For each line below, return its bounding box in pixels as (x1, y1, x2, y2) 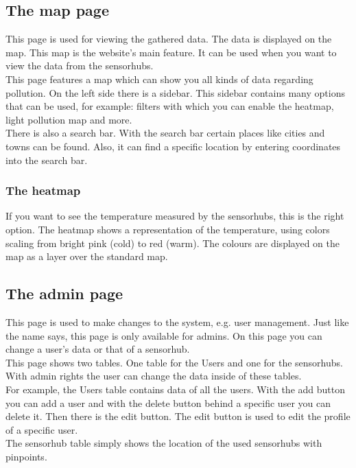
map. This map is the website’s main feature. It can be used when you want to (5, 45, 337, 59)
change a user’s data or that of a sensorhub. (5, 342, 190, 356)
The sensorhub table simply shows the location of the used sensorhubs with (5, 436, 322, 450)
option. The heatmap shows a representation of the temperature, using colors (5, 222, 330, 236)
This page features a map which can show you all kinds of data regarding (5, 71, 313, 86)
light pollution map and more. (5, 112, 132, 126)
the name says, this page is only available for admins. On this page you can (5, 328, 322, 342)
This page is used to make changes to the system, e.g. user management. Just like (5, 314, 349, 329)
